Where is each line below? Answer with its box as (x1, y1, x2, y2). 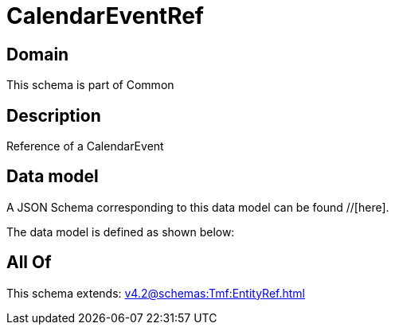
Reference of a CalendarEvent (6, 139, 164, 154)
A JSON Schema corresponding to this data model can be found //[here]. (6, 200, 389, 214)
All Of (6, 252, 52, 273)
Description (6, 105, 101, 126)
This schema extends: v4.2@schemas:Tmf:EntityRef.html (6, 286, 306, 300)
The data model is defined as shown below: (6, 224, 235, 239)
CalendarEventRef (6, 2, 205, 29)
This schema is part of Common (6, 78, 174, 92)
